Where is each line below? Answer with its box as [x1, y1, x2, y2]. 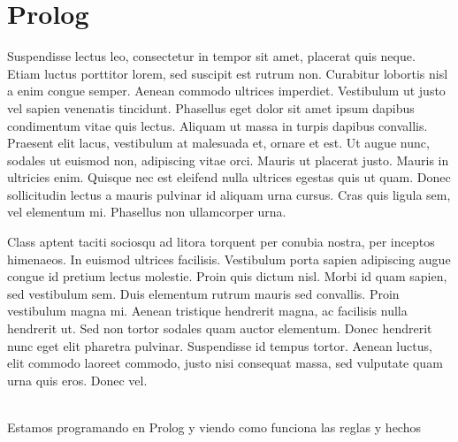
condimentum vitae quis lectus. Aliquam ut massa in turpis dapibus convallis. [7, 116, 428, 134]
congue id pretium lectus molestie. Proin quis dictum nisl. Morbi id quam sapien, [7, 267, 447, 286]
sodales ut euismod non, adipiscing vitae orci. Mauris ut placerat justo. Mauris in [7, 150, 449, 169]
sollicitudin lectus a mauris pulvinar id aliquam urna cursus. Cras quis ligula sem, [7, 185, 451, 203]
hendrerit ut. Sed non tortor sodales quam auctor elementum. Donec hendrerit [7, 319, 432, 338]
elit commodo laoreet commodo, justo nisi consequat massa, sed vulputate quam [7, 354, 443, 372]
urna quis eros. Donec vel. [7, 370, 148, 389]
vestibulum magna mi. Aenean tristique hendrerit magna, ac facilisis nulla [7, 301, 408, 320]
